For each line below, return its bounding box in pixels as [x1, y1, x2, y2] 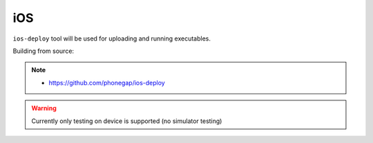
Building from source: [12, 47, 75, 55]
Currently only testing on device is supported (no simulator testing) [31, 117, 222, 125]
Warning [31, 104, 57, 113]
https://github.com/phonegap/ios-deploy [48, 78, 165, 87]
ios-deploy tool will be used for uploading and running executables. [12, 34, 211, 43]
